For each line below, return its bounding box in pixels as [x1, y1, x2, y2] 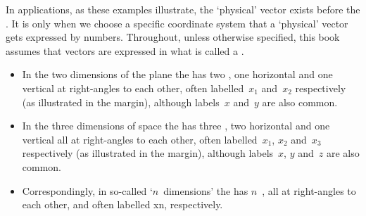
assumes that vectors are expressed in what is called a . [6, 43, 244, 58]
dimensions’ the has [163, 183, 248, 198]
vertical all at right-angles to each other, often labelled [22, 132, 258, 146]
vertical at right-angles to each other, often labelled [22, 80, 244, 95]
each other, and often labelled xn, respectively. [22, 197, 223, 212]
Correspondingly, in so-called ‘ [22, 183, 153, 198]
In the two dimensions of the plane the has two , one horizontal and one [22, 67, 333, 82]
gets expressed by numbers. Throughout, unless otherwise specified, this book [6, 30, 340, 44]
